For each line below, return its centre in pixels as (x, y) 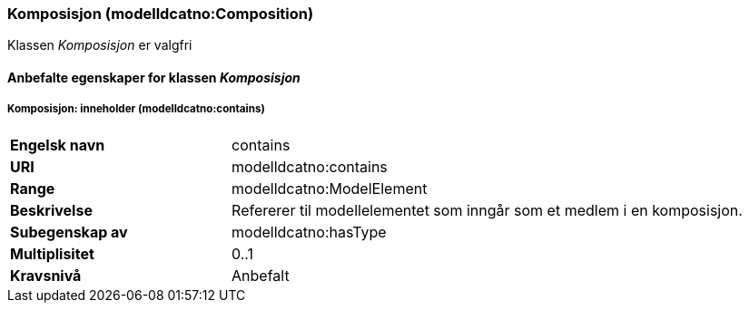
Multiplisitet (52, 253)
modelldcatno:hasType (309, 232)
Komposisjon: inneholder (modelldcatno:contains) (136, 109)
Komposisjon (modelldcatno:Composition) (161, 14)
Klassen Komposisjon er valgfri (100, 45)
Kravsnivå (46, 275)
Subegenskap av (69, 232)
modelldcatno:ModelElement (330, 188)
